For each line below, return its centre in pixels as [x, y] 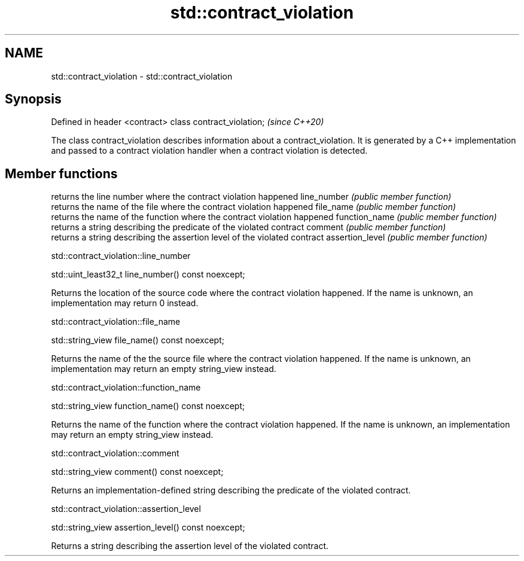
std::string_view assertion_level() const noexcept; [148, 528]
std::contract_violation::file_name [116, 322]
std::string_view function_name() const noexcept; [148, 406]
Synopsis [33, 99]
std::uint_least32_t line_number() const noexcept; [148, 275]
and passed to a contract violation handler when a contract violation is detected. [209, 151]
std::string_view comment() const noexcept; [137, 472]
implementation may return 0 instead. [125, 303]
